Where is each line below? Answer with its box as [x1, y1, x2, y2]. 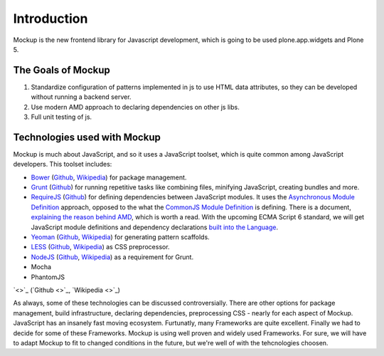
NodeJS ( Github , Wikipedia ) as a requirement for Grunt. [31, 253, 194, 261]
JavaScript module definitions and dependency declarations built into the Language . [31, 223, 279, 231]
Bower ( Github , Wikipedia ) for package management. [31, 173, 187, 182]
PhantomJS [31, 273, 65, 281]
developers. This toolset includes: [13, 160, 112, 169]
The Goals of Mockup [13, 64, 110, 76]
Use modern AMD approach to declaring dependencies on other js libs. [31, 103, 240, 111]
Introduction [13, 11, 88, 26]
